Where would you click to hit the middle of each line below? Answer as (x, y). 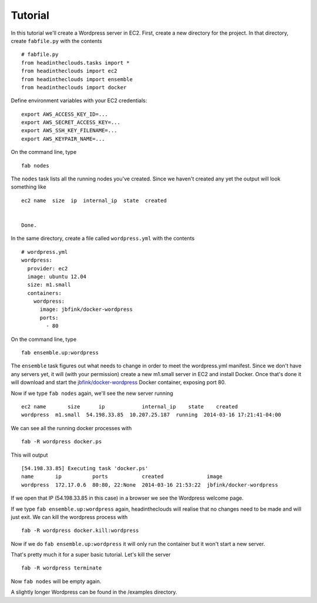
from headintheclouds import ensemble (77, 79)
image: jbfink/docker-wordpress (86, 309)
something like (28, 187)
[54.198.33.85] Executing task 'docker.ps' (85, 468)
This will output (29, 455)
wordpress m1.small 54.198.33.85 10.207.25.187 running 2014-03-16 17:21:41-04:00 (151, 415)
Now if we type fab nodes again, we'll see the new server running (92, 393)
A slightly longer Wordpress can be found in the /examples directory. (94, 592)
